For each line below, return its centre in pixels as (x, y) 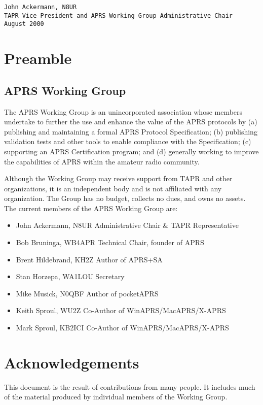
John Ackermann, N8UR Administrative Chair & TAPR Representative (127, 225)
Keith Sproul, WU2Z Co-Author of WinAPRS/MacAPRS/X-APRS (121, 310)
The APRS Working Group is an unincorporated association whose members (123, 111)
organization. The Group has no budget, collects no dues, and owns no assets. (125, 198)
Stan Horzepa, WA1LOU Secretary (70, 276)
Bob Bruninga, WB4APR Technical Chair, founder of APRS (110, 242)
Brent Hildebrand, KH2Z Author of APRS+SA (89, 259)
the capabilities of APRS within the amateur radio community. (102, 161)
